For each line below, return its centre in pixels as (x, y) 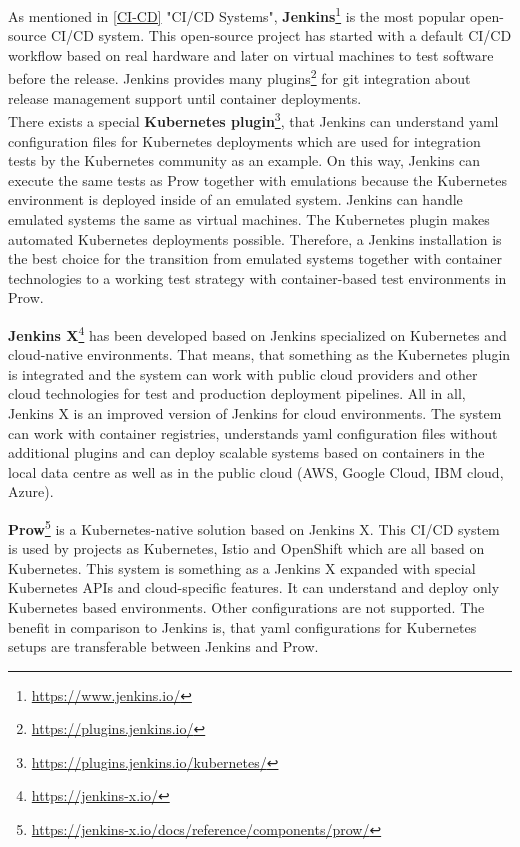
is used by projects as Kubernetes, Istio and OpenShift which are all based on (246, 548)
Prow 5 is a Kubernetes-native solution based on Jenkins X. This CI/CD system (254, 527)
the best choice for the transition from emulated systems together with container (255, 258)
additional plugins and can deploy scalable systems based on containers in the (246, 452)
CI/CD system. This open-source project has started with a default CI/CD (281, 35)
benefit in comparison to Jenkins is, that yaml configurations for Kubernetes (242, 626)
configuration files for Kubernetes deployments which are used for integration (244, 140)
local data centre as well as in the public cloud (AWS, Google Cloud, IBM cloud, (256, 471)
